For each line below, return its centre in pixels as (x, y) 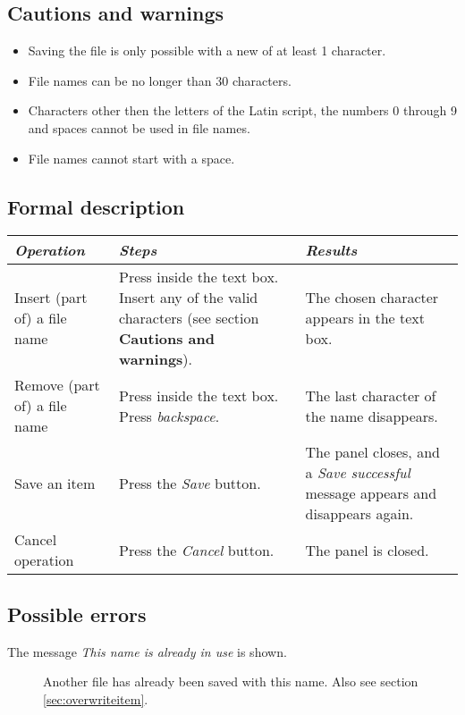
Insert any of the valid (189, 298)
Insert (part (51, 298)
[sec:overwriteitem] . (96, 698)
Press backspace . (169, 416)
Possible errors (77, 614)
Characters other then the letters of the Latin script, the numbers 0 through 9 (242, 110)
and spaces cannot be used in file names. (139, 127)
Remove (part (57, 385)
